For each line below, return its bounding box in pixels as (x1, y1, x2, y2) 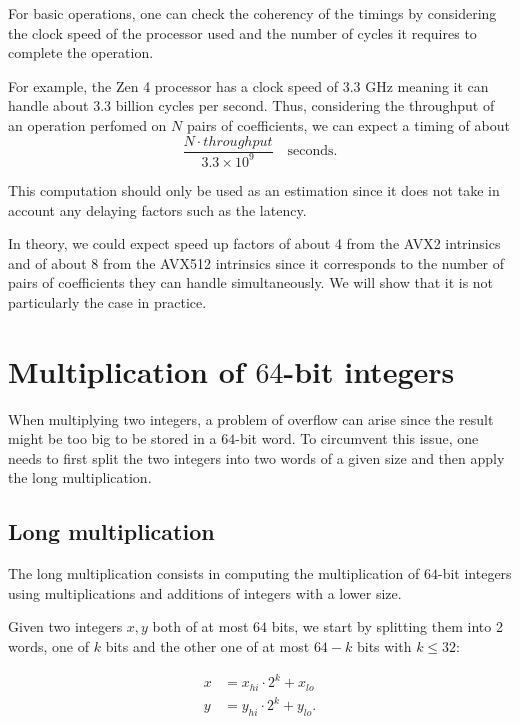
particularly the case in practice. (8, 291, 207, 312)
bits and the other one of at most (105, 636, 310, 657)
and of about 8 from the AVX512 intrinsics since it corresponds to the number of (8, 252, 505, 273)
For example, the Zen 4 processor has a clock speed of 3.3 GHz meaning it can (8, 75, 489, 96)
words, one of (8, 636, 90, 657)
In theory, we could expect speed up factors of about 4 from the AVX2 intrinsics (8, 233, 501, 254)
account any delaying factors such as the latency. (8, 199, 307, 220)
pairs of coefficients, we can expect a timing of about (186, 114, 510, 135)
